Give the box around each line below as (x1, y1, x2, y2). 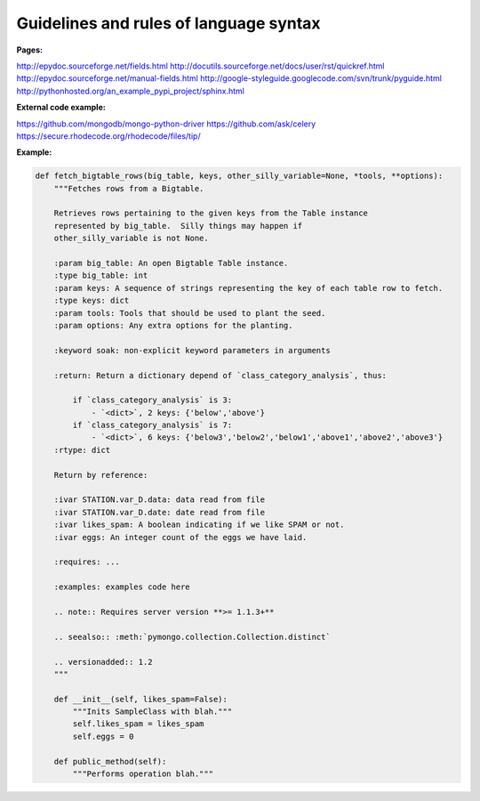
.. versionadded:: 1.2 (53, 657, 153, 667)
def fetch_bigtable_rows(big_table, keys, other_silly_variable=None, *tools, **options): (35, 171, 444, 182)
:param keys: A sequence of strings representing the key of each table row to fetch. (53, 283, 444, 293)
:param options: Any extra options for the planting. (53, 320, 293, 330)
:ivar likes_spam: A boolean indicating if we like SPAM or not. (53, 520, 345, 530)
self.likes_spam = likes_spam (72, 719, 204, 729)
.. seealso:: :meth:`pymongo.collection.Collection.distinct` (53, 632, 331, 642)
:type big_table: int (53, 271, 148, 280)
